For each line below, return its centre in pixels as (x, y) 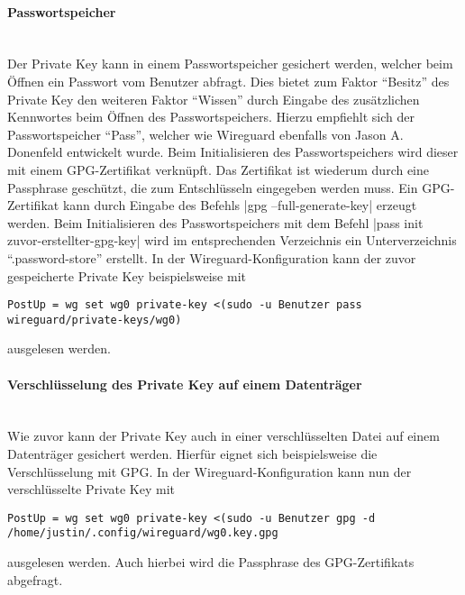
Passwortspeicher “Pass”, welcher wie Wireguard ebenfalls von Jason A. (205, 134)
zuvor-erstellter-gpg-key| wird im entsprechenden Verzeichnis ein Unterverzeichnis (232, 240)
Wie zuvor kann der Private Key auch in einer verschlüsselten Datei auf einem (223, 436)
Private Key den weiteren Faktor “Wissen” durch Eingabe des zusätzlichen (214, 99)
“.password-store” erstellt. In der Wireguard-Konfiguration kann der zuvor (212, 257)
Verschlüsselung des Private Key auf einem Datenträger (185, 384)
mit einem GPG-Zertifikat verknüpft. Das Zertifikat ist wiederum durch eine (219, 169)
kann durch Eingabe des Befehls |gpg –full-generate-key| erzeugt (240, 205)
